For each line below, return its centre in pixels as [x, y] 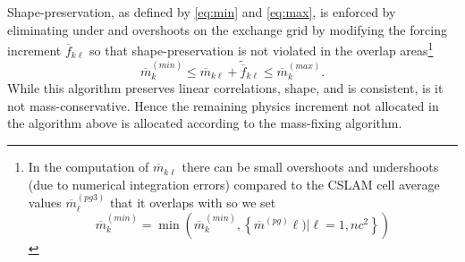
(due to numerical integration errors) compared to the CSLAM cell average [234, 184]
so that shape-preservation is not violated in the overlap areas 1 [262, 49]
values [45, 203]
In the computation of [89, 167]
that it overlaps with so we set [193, 203]
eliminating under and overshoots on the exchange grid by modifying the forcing [227, 29]
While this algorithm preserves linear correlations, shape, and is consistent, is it [225, 88]
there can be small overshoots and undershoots [310, 167]
